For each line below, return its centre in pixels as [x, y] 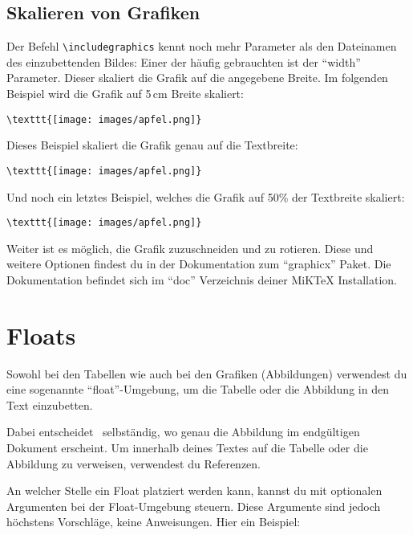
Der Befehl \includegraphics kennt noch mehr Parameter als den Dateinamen [202, 46]
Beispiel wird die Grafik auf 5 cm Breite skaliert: [125, 94]
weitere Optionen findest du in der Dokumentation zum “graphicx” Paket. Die [199, 264]
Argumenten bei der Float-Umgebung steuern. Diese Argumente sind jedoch [194, 506]
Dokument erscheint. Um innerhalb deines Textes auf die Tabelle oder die [187, 448]
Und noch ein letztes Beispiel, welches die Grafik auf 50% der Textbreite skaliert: [206, 196]
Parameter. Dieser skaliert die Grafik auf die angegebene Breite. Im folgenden [197, 78]
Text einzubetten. [50, 404]
